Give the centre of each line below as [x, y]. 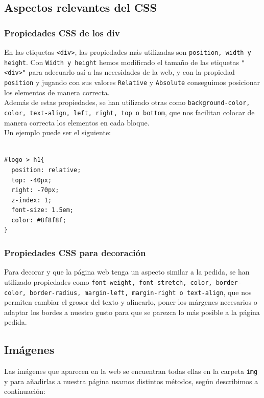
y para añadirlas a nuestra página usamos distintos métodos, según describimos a [131, 381]
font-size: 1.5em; [43, 210]
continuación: [25, 391]
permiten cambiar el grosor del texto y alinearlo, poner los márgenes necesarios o [131, 302]
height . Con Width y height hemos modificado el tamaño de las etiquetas [122, 62]
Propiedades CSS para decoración [75, 252]
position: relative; [46, 170]
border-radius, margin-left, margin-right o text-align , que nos [141, 292]
